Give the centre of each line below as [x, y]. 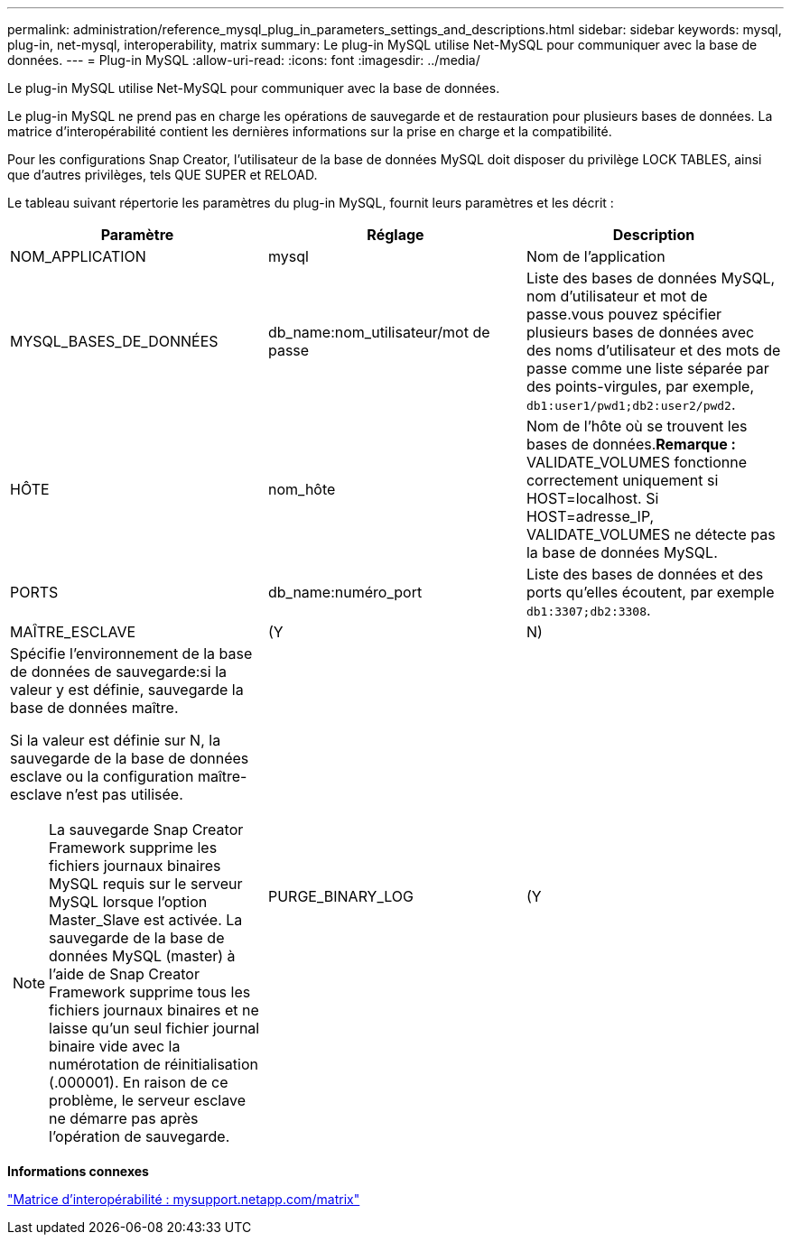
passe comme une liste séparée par [647, 368]
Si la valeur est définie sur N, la [116, 740]
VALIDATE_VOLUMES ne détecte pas [651, 534]
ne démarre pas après [124, 1118]
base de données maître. [94, 708]
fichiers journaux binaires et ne [154, 1010]
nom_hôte [302, 489]
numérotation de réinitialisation [154, 1064]
